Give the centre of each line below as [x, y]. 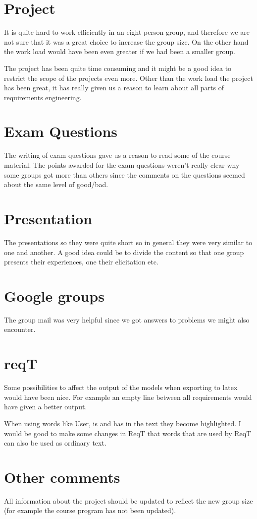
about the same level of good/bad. [56, 184]
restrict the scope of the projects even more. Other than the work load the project [128, 78]
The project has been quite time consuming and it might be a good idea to [118, 68]
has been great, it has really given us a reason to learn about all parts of [114, 88]
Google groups [54, 295]
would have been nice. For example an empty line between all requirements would [128, 397]
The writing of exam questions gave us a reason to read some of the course [117, 155]
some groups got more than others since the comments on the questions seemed [125, 174]
